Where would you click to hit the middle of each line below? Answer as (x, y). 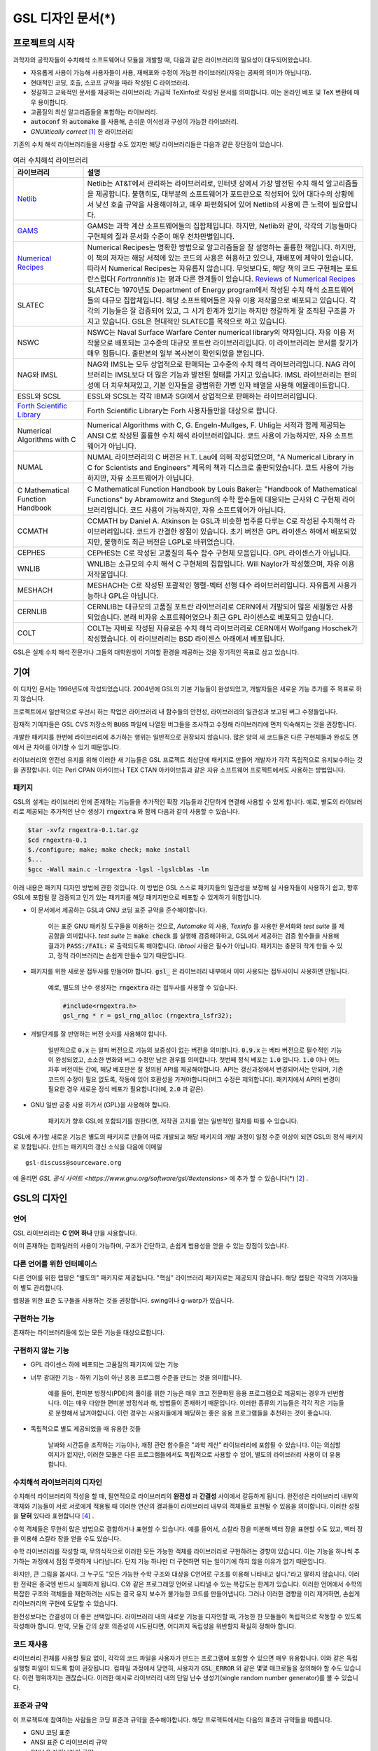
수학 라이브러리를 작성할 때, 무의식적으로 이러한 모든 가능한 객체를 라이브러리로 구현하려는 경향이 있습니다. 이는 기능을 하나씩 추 (187, 1551)
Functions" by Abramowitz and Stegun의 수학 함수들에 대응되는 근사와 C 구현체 (214, 499)
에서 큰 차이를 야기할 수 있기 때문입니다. (67, 747)
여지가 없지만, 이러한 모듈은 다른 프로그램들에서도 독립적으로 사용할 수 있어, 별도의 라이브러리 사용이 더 (188, 1454)
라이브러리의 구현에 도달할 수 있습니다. (65, 1603)
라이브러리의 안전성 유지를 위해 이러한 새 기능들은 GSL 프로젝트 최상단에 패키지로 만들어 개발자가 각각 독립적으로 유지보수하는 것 (188, 760)
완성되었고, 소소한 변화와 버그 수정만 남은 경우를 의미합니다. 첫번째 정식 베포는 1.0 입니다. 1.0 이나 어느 (197, 1059)
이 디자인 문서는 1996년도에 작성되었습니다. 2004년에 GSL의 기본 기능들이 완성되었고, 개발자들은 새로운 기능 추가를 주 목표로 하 (187, 688)
